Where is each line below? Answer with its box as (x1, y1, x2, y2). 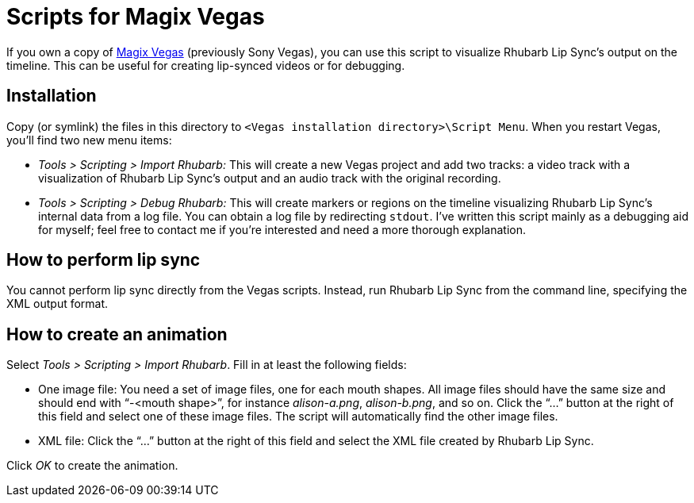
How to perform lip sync (6, 250, 201, 271)
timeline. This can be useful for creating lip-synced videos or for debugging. (6, 58, 405, 72)
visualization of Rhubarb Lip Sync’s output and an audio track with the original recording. (38, 171, 501, 185)
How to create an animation (6, 324, 228, 344)
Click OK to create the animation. (6, 459, 178, 473)
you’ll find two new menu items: (6, 132, 172, 147)
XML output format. (6, 297, 109, 311)
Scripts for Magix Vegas (6, 3, 265, 30)
